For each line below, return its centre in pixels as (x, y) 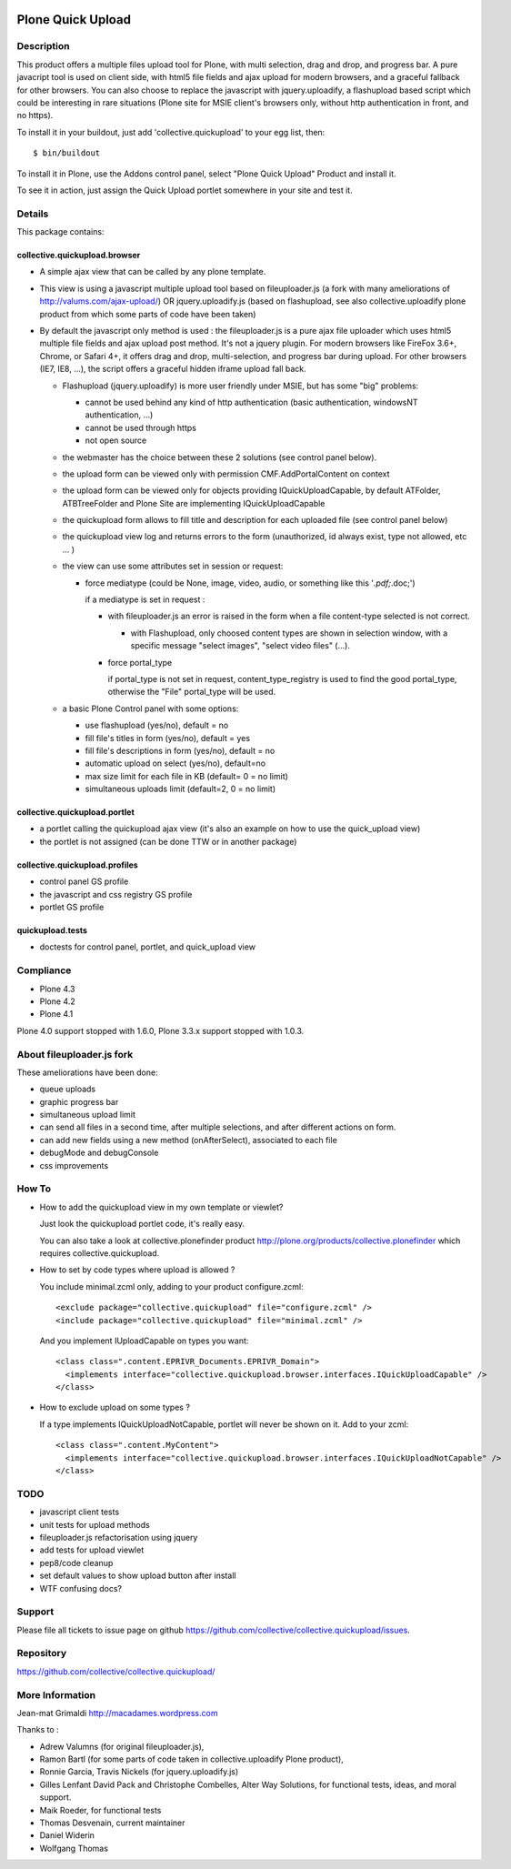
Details (33, 214)
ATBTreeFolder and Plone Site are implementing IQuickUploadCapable (194, 503)
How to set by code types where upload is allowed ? (137, 1270)
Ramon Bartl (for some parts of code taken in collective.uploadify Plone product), (192, 1759)
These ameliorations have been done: (87, 1072)
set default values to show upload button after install (138, 1576)
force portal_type (140, 662)
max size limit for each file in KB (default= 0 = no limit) (186, 776)
